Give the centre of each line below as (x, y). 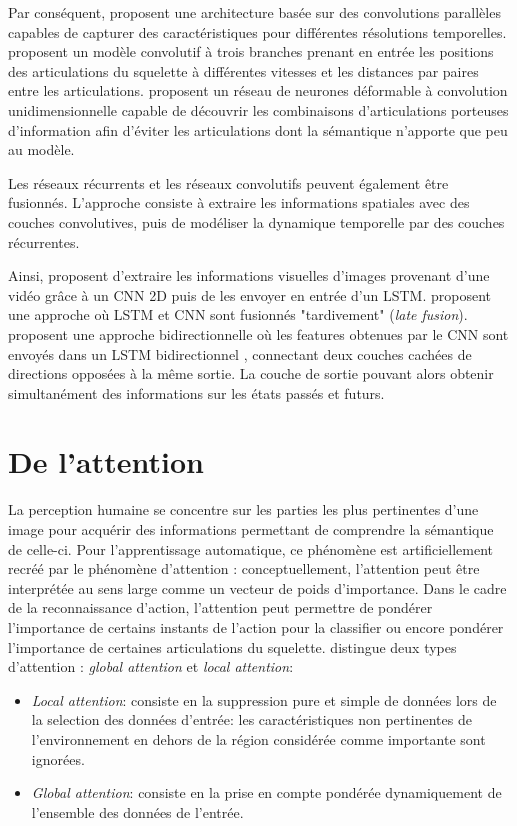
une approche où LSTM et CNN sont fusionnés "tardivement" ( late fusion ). (238, 314)
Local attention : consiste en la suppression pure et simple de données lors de (264, 699)
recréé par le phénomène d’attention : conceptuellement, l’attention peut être (244, 568)
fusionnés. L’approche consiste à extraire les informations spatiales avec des (239, 202)
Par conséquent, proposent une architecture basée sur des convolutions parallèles (254, 12)
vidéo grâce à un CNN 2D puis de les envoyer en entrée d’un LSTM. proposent (249, 294)
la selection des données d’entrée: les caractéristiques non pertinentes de (251, 719)
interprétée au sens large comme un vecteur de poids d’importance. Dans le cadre (257, 587)
